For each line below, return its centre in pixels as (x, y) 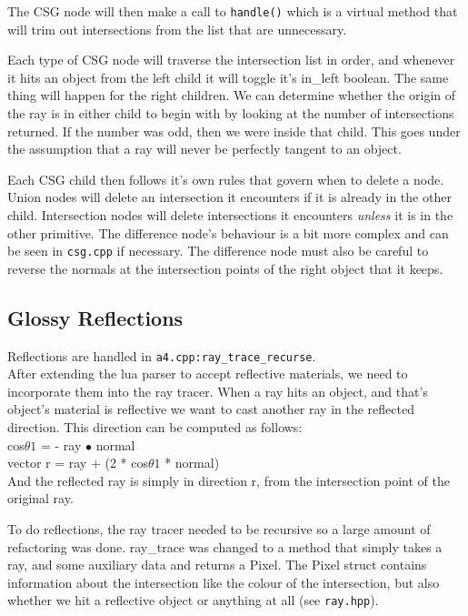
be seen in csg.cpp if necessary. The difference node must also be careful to (218, 251)
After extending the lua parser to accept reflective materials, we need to (208, 374)
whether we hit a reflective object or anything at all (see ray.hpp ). (193, 600)
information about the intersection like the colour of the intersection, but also (224, 582)
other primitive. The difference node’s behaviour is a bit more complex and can (228, 232)
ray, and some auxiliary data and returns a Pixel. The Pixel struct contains (217, 565)
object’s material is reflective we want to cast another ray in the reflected (211, 409)
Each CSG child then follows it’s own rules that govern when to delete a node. (226, 179)
